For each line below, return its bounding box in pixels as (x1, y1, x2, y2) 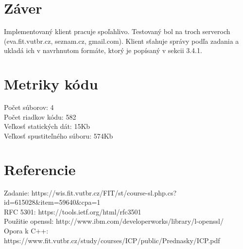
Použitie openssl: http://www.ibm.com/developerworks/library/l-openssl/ (4, 216, 224, 226)
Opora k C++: (4, 225, 49, 235)
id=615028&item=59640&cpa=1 (4, 197, 101, 207)
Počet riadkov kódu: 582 (4, 111, 76, 122)
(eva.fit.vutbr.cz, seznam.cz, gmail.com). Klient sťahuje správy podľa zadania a (4, 36, 239, 46)
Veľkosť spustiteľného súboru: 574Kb (4, 130, 113, 141)
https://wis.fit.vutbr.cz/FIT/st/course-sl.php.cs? (31, 187, 177, 197)
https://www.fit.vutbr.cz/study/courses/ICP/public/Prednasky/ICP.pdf (4, 235, 220, 245)
